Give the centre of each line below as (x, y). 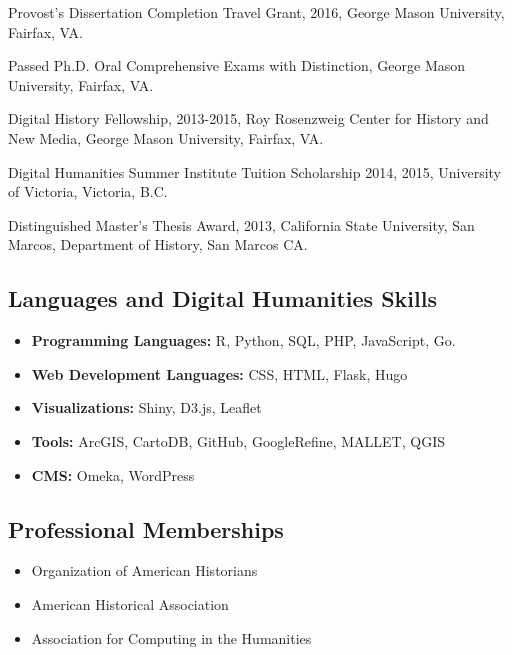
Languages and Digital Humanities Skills (222, 298)
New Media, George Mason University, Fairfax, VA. (166, 137)
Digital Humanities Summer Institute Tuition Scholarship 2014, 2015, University (254, 171)
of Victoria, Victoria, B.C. (88, 191)
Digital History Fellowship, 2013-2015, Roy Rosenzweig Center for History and (248, 118)
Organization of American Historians (144, 570)
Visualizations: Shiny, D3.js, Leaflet (146, 407)
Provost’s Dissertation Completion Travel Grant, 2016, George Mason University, (256, 12)
